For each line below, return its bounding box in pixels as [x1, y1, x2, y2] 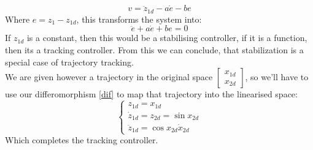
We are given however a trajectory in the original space [5, 70, 213, 83]
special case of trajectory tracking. [5, 55, 134, 68]
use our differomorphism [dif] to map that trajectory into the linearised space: [5, 88, 298, 100]
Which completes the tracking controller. [5, 133, 158, 146]
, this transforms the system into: [76, 12, 202, 25]
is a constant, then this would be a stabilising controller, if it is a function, [26, 31, 307, 44]
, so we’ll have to [245, 70, 309, 83]
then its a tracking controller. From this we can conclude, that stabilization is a [5, 43, 304, 56]
